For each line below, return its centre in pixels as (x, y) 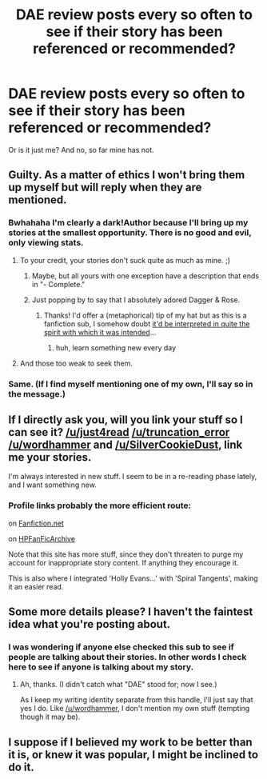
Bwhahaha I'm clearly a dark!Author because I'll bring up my (128, 223)
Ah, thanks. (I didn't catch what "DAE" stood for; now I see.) (118, 685)
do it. (21, 767)
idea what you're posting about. (90, 624)
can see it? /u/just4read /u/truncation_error (119, 432)
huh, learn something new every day (116, 348)
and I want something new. (53, 485)
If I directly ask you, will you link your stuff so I (126, 419)
